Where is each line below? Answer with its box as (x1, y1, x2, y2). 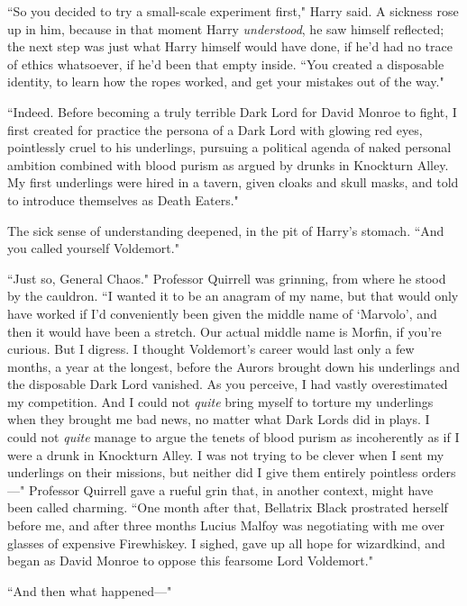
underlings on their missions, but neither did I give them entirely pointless (7, 463, 418, 482)
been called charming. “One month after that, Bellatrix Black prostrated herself (7, 498, 448, 517)
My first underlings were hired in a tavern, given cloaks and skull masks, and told (7, 173, 459, 192)
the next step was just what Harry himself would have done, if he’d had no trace (7, 37, 453, 56)
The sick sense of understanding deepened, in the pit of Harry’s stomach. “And (7, 221, 444, 240)
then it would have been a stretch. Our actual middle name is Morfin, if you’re (7, 321, 442, 340)
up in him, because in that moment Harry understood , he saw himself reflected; (7, 19, 444, 38)
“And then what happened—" (7, 581, 172, 600)
